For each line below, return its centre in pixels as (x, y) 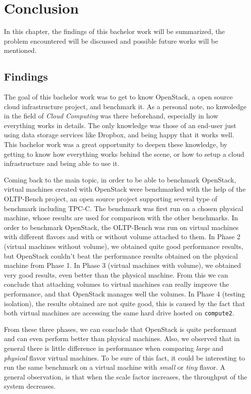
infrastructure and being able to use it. (62, 163)
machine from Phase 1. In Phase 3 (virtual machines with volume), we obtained (123, 265)
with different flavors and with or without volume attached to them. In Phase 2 (122, 237)
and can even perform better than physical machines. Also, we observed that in (122, 338)
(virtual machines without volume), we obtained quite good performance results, (124, 246)
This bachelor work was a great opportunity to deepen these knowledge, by (116, 144)
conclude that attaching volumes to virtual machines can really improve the (117, 284)
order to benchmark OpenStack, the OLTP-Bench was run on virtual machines (121, 227)
